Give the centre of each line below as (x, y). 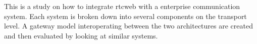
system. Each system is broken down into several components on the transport (125, 16)
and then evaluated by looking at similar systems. (81, 35)
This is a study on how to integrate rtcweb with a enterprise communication (122, 6)
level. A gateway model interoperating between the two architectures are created (128, 26)
